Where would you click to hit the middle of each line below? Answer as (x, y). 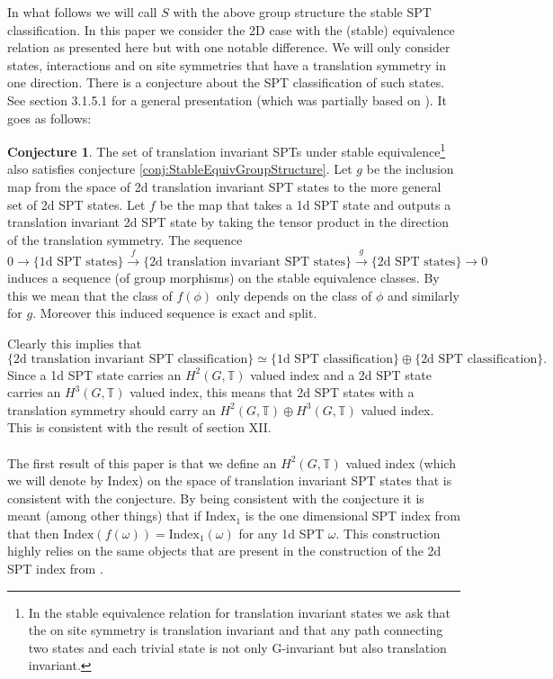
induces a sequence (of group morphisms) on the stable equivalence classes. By (223, 278)
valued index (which (401, 462)
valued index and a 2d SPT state (341, 374)
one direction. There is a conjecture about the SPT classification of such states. (226, 82)
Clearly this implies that (75, 343)
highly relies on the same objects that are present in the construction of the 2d (224, 551)
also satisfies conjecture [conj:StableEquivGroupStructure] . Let (180, 169)
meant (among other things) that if (104, 516)
